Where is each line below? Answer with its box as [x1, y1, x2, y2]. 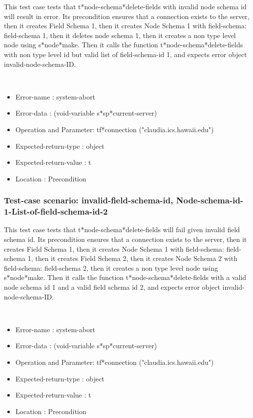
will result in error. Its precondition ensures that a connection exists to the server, [4, 11, 250, 21]
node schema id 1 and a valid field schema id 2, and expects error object [4, 282, 220, 292]
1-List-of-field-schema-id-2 [4, 205, 108, 218]
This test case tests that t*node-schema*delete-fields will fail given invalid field [4, 224, 240, 235]
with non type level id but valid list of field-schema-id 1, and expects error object [4, 49, 247, 59]
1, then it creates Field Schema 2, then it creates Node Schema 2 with [27, 253, 237, 263]
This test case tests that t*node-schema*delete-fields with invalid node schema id [4, 1, 247, 11]
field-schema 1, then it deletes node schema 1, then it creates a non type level [4, 30, 236, 40]
